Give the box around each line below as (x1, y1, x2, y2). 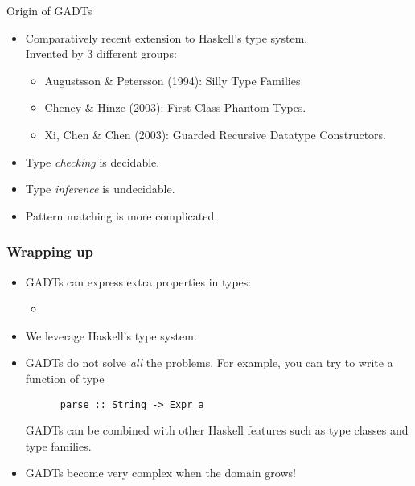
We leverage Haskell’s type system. (25, 327, 197, 344)
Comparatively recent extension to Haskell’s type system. (25, 29, 308, 46)
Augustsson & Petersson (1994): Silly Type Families (44, 72, 301, 89)
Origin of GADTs (6, 2, 92, 19)
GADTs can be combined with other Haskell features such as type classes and (25, 422, 409, 439)
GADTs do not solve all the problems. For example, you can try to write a (25, 354, 393, 371)
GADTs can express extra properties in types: (25, 273, 252, 290)
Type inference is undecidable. (25, 180, 175, 197)
